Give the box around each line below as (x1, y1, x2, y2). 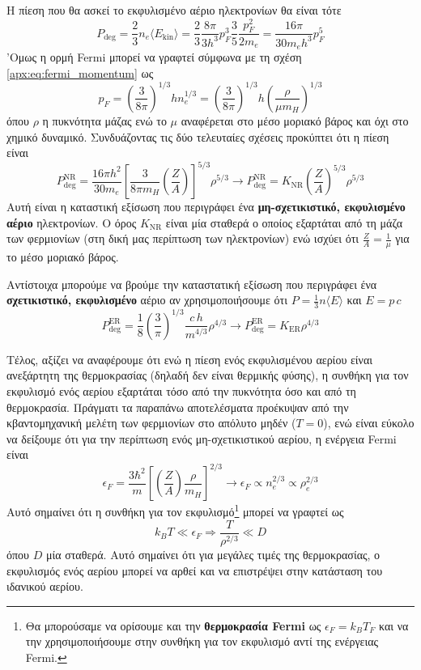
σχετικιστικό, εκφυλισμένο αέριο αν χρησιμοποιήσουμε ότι (6, 291, 287, 308)
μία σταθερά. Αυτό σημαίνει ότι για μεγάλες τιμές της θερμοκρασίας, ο (45, 546, 381, 563)
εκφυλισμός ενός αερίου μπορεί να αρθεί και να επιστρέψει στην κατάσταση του (6, 562, 383, 579)
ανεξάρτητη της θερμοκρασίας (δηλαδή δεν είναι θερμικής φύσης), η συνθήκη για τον (6, 367, 409, 384)
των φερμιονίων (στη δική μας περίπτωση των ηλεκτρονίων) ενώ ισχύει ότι (6, 230, 359, 247)
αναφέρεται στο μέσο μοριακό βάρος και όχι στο (181, 112, 409, 129)
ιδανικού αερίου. (6, 578, 83, 595)
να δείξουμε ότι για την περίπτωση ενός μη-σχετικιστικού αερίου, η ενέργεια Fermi (6, 430, 397, 447)
